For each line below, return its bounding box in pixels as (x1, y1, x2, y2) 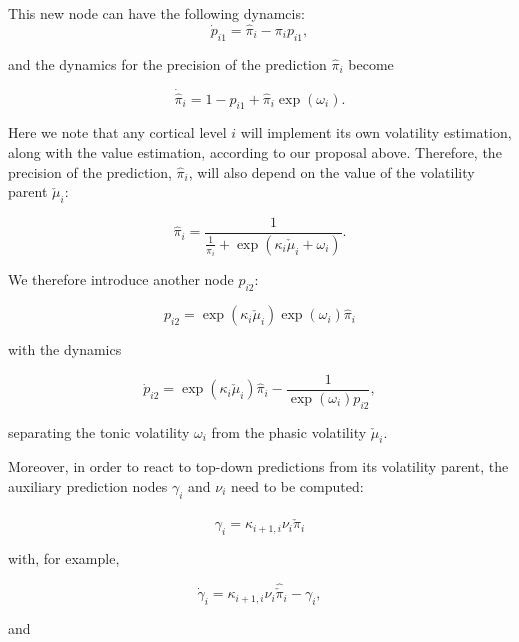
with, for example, (8, 548, 120, 569)
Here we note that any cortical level (8, 122, 227, 143)
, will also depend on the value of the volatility (188, 161, 475, 182)
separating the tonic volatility (8, 421, 190, 442)
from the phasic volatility (211, 421, 367, 442)
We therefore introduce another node (8, 269, 234, 290)
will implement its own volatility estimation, (240, 122, 512, 143)
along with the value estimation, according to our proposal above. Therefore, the (8, 142, 502, 163)
